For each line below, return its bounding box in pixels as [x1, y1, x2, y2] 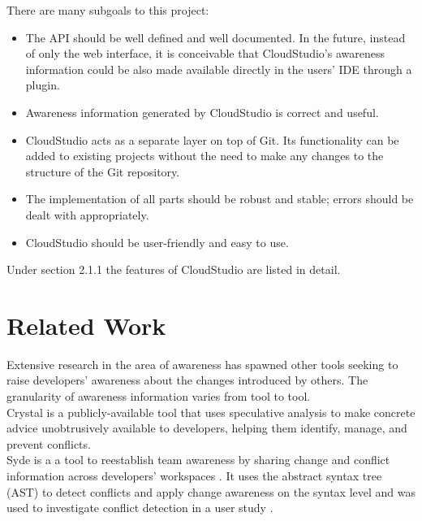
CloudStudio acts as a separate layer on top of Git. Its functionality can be [25, 131, 399, 148]
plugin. [25, 76, 60, 93]
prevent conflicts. [6, 435, 91, 452]
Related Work [6, 308, 166, 341]
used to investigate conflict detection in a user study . [6, 499, 273, 516]
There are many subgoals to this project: [6, 2, 209, 18]
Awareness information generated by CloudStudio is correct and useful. [25, 103, 379, 120]
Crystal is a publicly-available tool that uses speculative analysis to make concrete [6, 403, 416, 420]
